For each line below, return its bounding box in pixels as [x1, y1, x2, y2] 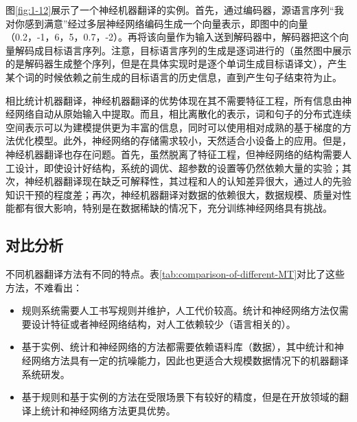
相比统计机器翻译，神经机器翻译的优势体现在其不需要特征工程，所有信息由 [5, 93, 342, 107]
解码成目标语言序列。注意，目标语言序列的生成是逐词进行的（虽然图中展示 [14, 43, 352, 57]
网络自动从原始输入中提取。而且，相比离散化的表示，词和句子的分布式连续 [14, 107, 352, 121]
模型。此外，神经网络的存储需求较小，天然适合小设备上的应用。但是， [34, 133, 352, 148]
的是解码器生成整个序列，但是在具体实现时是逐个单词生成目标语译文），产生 [5, 56, 347, 71]
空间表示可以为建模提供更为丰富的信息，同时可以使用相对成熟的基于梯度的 [5, 120, 342, 134]
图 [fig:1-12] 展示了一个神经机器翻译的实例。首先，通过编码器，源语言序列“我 [5, 3, 344, 16]
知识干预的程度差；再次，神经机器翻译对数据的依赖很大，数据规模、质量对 [5, 187, 342, 201]
